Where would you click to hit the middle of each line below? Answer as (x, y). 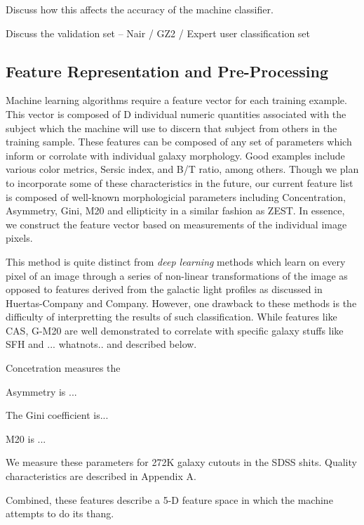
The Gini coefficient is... (57, 415)
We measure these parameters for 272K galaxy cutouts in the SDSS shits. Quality (181, 462)
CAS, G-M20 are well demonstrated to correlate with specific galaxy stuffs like (175, 330)
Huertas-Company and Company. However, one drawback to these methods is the (181, 303)
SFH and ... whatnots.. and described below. (101, 344)
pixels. (19, 238)
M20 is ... (26, 438)
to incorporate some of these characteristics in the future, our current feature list (180, 182)
